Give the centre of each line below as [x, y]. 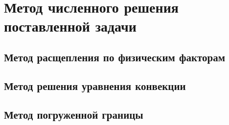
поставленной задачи [70, 26]
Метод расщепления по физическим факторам [115, 57]
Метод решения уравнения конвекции [95, 85]
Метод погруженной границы [74, 114]
